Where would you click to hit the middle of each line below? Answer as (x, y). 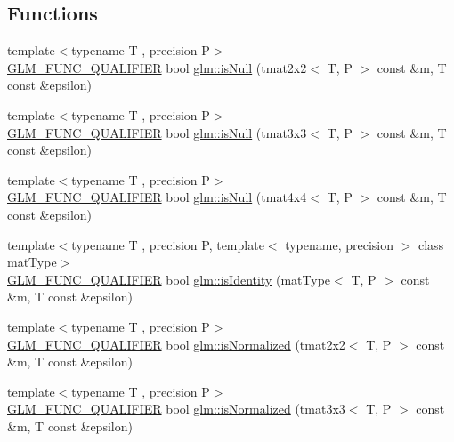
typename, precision (340, 244)
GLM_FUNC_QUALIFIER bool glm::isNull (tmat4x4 (157, 197)
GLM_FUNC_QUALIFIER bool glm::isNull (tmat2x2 (157, 67)
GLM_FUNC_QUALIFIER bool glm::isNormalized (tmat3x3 (176, 409)
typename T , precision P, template (168, 244)
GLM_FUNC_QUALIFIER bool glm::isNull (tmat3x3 (157, 132)
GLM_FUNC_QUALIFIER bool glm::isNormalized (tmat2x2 (176, 344)
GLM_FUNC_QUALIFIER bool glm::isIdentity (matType (169, 279)
